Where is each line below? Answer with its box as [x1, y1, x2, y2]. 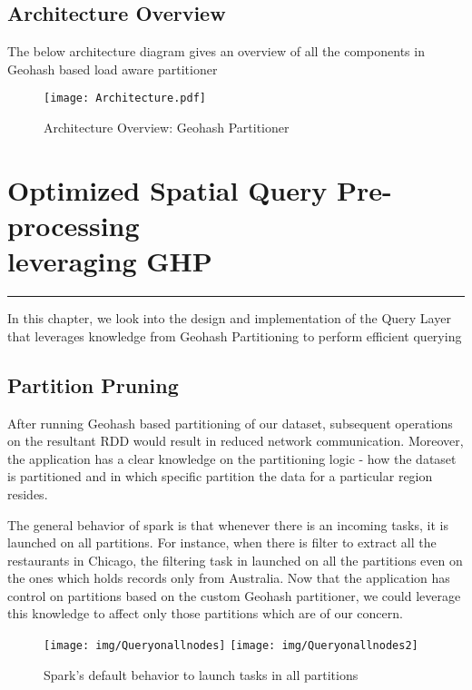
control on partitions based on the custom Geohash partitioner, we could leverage [7, 586, 461, 605]
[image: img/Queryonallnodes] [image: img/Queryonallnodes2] [44, 639, 418, 653]
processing [7, 207, 140, 244]
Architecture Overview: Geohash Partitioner [44, 118, 290, 137]
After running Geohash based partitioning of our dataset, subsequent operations [7, 413, 453, 432]
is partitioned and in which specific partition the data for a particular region [7, 467, 433, 486]
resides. [7, 484, 48, 503]
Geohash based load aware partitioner [7, 59, 218, 78]
